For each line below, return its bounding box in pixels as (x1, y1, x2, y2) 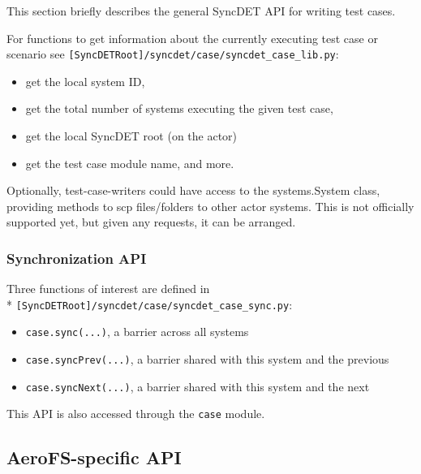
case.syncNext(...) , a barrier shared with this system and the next (25, 377, 370, 394)
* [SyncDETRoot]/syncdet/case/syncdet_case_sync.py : (6, 295, 293, 312)
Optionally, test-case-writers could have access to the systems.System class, (6, 182, 380, 199)
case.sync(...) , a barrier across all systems (25, 323, 249, 340)
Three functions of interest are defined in (6, 280, 210, 297)
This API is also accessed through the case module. (6, 405, 265, 422)
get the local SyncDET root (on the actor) (25, 127, 238, 144)
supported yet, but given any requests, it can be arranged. (6, 213, 296, 231)
